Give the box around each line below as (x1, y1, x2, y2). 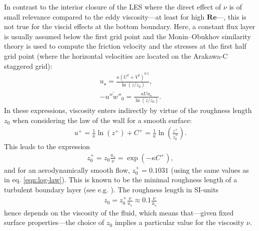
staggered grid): (4, 60, 52, 71)
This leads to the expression (4, 141, 90, 152)
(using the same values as (171, 164, 249, 175)
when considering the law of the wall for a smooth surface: (12, 114, 192, 125)
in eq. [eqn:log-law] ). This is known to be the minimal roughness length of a (4, 174, 237, 185)
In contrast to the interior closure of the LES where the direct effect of (4, 2, 221, 12)
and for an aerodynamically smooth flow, (4, 164, 130, 175)
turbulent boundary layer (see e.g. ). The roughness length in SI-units (4, 184, 219, 194)
